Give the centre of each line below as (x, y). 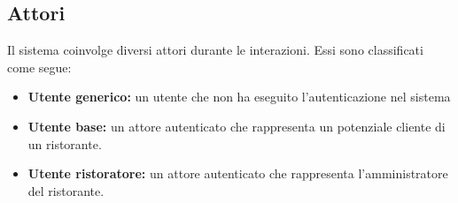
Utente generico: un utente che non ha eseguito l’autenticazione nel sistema (239, 97)
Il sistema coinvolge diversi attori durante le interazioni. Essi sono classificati (215, 50)
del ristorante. (66, 190)
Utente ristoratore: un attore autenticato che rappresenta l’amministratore (238, 173)
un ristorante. (65, 143)
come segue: (39, 67)
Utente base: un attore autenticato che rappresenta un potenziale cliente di (237, 126)
